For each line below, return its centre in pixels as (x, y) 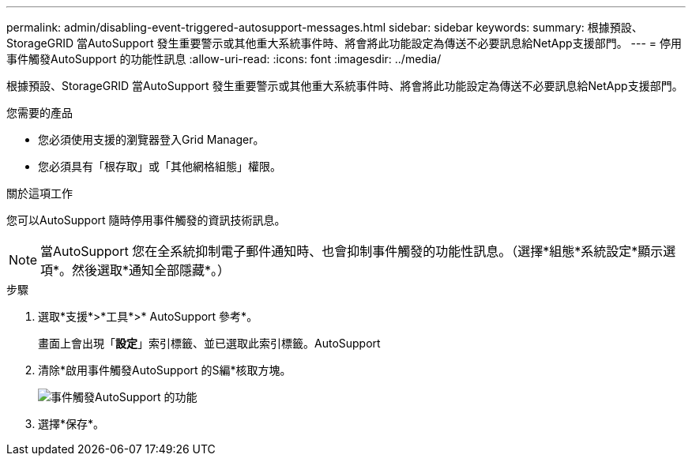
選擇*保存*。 (71, 424)
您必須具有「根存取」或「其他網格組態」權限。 (160, 166)
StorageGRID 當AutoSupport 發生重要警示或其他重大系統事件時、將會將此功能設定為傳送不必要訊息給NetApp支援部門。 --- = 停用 (344, 43)
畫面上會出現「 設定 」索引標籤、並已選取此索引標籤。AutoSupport (209, 343)
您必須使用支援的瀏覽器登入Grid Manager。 (151, 139)
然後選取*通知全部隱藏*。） (151, 270)
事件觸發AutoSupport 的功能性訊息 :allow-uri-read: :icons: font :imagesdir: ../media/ (224, 59)
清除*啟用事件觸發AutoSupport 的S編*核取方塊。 (165, 370)
